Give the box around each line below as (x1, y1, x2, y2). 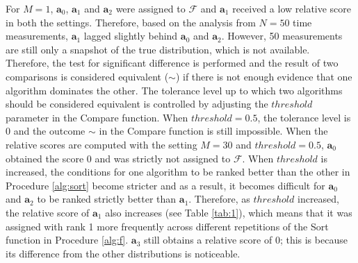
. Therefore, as (188, 192, 250, 206)
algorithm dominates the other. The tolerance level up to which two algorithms (6, 83, 343, 97)
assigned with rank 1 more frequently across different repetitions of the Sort (6, 219, 329, 233)
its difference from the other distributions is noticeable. (6, 246, 241, 260)
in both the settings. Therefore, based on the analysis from (6, 15, 256, 29)
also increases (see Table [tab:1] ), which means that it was (105, 205, 352, 219)
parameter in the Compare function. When (6, 110, 188, 124)
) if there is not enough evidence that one (175, 69, 352, 83)
